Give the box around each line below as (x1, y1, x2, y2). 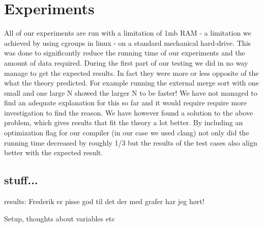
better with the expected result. (4, 147, 103, 158)
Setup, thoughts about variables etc (4, 213, 115, 223)
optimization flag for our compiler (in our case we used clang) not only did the (4, 127, 249, 138)
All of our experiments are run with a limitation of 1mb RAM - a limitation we (4, 27, 251, 38)
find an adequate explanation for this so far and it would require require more (4, 97, 247, 108)
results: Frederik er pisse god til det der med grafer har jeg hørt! (4, 196, 204, 207)
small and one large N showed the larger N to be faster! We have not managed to (4, 87, 257, 98)
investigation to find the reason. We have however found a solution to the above (4, 107, 253, 118)
